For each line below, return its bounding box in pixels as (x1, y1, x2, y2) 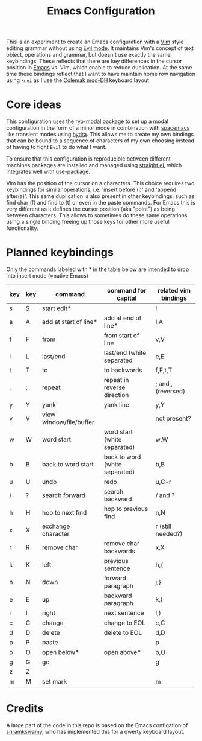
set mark (41, 678, 67, 686)
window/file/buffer (41, 418, 95, 427)
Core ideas (6, 98, 62, 112)
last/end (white (103, 349, 147, 357)
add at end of (103, 314, 142, 322)
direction (103, 391, 129, 399)
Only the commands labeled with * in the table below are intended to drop (6, 266, 189, 273)
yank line (103, 401, 129, 409)
